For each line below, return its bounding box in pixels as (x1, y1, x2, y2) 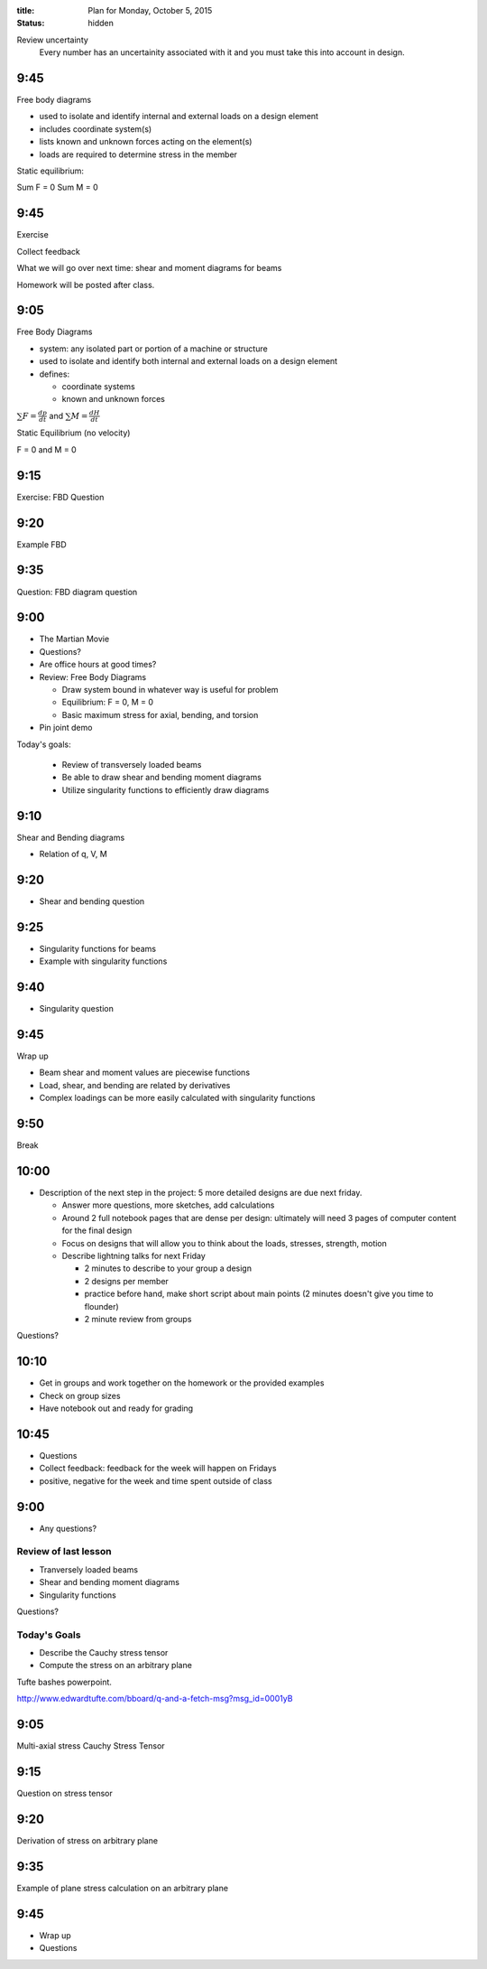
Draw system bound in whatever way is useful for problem (61, 685, 279, 695)
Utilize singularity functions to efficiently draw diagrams (61, 784, 270, 795)
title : (16, 5, 35, 15)
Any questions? (39, 1523, 97, 1534)
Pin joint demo (39, 723, 93, 733)
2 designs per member (84, 1275, 169, 1286)
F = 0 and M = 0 (16, 443, 77, 455)
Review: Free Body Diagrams (39, 671, 147, 682)
